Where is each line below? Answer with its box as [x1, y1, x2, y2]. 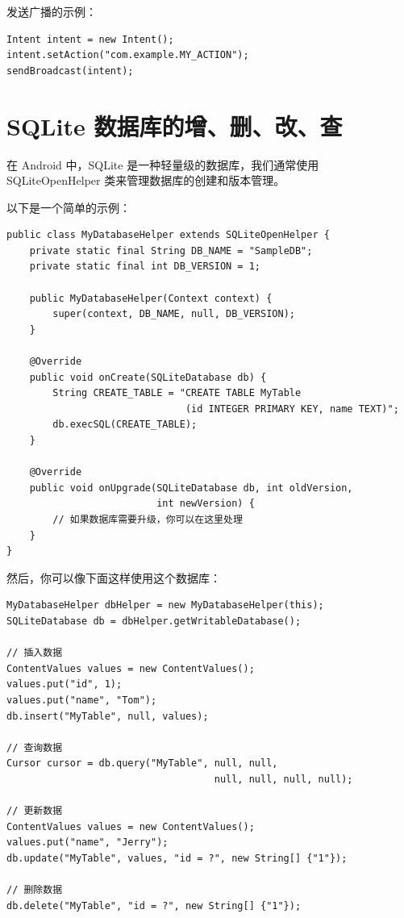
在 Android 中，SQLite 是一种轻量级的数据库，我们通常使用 [6, 156, 319, 173]
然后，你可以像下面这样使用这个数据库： [6, 569, 221, 586]
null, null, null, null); [214, 773, 353, 785]
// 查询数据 [6, 741, 63, 753]
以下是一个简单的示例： [6, 198, 131, 215]
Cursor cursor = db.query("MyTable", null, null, [6, 757, 278, 770]
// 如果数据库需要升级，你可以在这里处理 [52, 513, 243, 525]
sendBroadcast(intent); [6, 65, 134, 77]
